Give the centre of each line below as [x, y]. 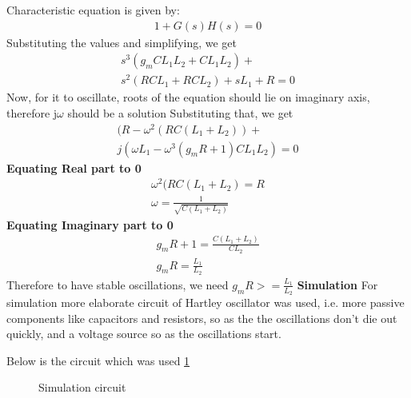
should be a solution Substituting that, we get [180, 112]
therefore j [32, 112]
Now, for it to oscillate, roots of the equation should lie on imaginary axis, [188, 97]
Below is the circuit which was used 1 [98, 360]
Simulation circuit [82, 387]
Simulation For [337, 284]
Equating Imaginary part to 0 [90, 224]
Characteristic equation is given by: [93, 10]
